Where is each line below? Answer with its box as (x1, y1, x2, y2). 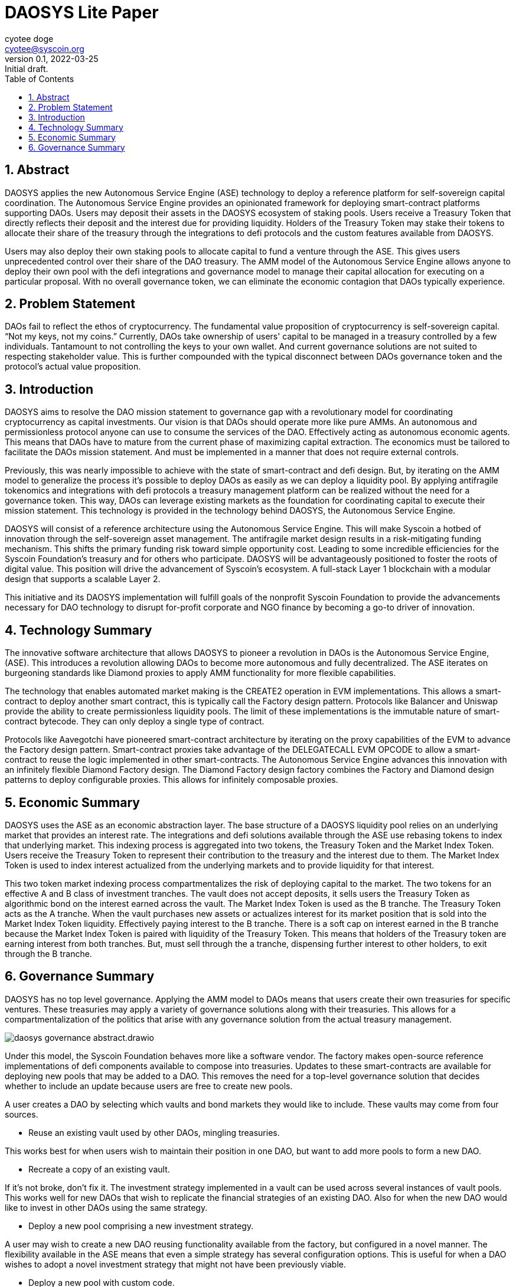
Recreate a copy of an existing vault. (28, 1164, 170, 1174)
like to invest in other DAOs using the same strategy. (5, 1202, 208, 1213)
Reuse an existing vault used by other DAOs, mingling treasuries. (28, 1127, 280, 1138)
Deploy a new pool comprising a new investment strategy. (28, 1220, 254, 1231)
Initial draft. (5, 63, 48, 74)
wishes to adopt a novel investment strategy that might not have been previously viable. (5, 1259, 347, 1269)
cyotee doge (5, 33, 54, 44)
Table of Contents (5, 73, 74, 84)
